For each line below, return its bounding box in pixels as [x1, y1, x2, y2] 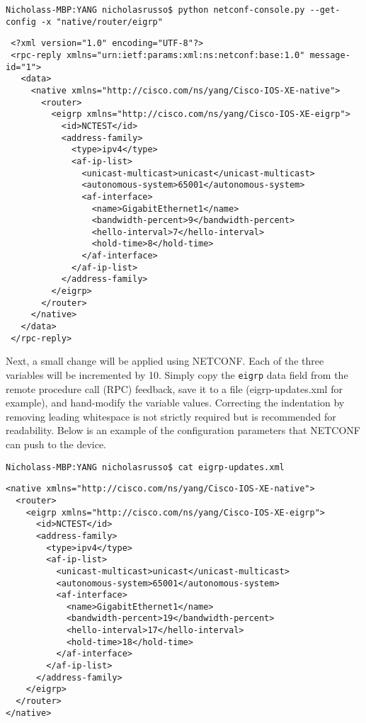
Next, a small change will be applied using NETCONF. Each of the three [6, 353, 324, 368]
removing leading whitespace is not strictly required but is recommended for [6, 409, 336, 423]
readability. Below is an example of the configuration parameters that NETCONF [6, 423, 361, 438]
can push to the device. [6, 437, 107, 451]
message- [309, 50, 350, 60]
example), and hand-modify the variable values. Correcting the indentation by [6, 395, 345, 410]
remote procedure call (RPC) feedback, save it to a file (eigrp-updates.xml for [6, 381, 343, 396]
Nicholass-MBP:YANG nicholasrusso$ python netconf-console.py [6, 5, 305, 15]
